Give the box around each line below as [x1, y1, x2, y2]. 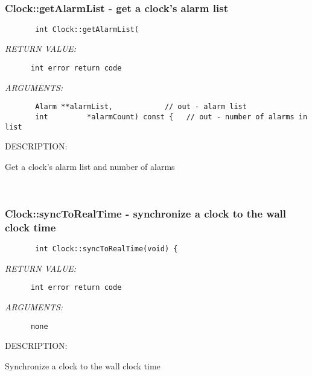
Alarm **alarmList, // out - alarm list [35, 102, 247, 111]
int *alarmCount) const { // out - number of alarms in [35, 112, 308, 121]
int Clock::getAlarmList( [35, 25, 139, 34]
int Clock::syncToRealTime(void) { [35, 245, 178, 254]
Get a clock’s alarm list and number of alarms [5, 160, 175, 172]
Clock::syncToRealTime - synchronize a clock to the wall [5, 205, 286, 221]
